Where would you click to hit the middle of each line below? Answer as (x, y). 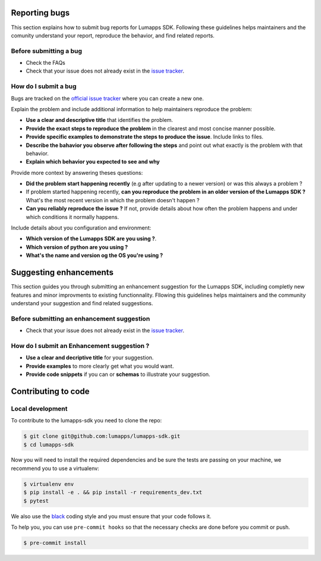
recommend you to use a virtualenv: (55, 468)
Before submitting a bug (47, 51)
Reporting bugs (40, 13)
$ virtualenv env (49, 484)
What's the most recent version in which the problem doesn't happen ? (113, 200)
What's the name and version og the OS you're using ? (95, 255)
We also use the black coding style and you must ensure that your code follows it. (111, 516)
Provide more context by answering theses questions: (77, 173)
